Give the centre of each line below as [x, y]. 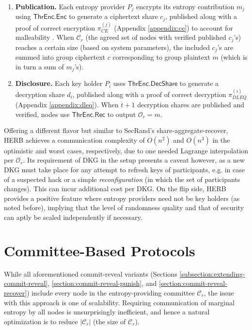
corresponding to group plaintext [161, 57]
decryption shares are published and [191, 105]
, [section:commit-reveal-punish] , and [102, 283]
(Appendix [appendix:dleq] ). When [67, 105]
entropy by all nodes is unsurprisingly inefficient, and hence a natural [107, 312]
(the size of [110, 321]
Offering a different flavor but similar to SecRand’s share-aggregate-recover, [116, 130]
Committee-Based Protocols [100, 250]
